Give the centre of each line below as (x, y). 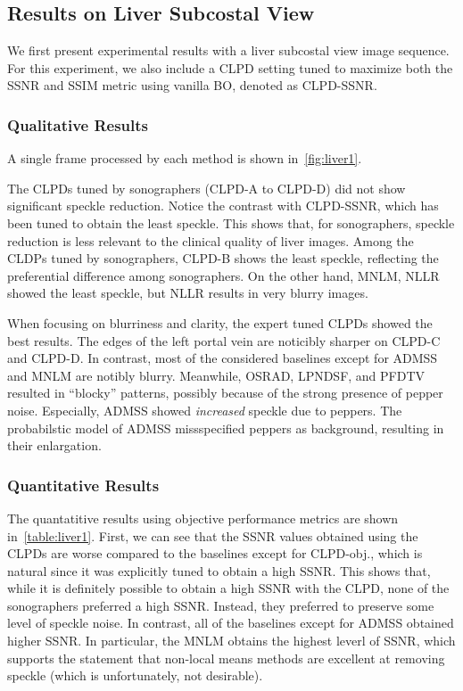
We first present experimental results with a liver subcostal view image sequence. (228, 50)
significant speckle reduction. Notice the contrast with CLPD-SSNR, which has (223, 206)
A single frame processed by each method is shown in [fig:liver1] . (185, 158)
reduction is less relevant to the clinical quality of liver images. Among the (211, 240)
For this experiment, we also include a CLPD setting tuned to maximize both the (230, 67)
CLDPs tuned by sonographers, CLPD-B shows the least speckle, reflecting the (223, 258)
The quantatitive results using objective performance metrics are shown (203, 518)
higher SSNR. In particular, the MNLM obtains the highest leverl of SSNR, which (231, 641)
